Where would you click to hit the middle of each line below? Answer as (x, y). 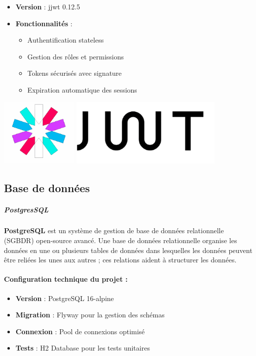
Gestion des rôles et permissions (76, 56)
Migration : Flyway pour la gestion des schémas (90, 315)
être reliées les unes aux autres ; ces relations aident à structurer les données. (120, 260)
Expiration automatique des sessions (82, 89)
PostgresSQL (26, 209)
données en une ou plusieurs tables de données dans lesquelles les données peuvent (128, 250)
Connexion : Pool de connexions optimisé (80, 331)
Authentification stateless (66, 40)
